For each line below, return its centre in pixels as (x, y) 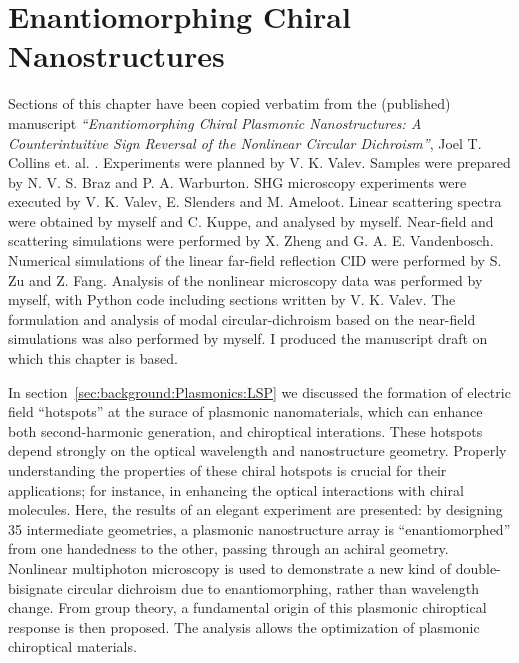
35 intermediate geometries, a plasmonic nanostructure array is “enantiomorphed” (259, 528)
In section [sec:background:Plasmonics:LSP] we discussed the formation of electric (259, 391)
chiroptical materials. (72, 646)
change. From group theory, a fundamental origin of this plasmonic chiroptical (247, 607)
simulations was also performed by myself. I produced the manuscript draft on (248, 338)
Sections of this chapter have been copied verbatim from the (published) (229, 103)
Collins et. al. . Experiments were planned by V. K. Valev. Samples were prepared (259, 162)
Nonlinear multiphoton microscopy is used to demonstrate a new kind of (229, 567)
